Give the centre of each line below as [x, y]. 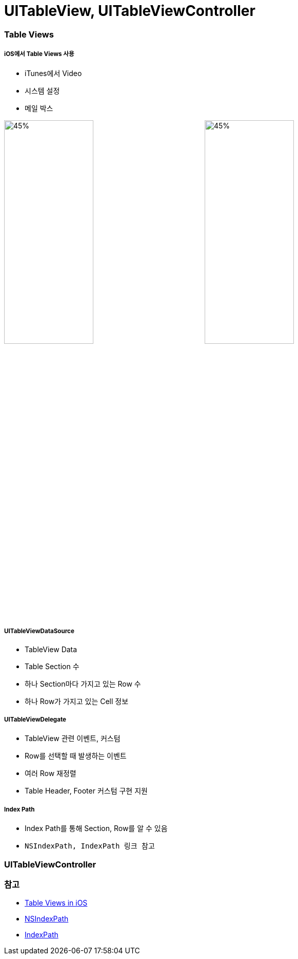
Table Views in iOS [56, 903]
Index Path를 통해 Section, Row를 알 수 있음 [96, 828]
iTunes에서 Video [53, 73]
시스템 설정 [42, 90]
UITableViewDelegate [35, 720]
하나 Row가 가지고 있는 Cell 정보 [77, 701]
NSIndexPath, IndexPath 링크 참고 [90, 846]
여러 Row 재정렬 [51, 773]
